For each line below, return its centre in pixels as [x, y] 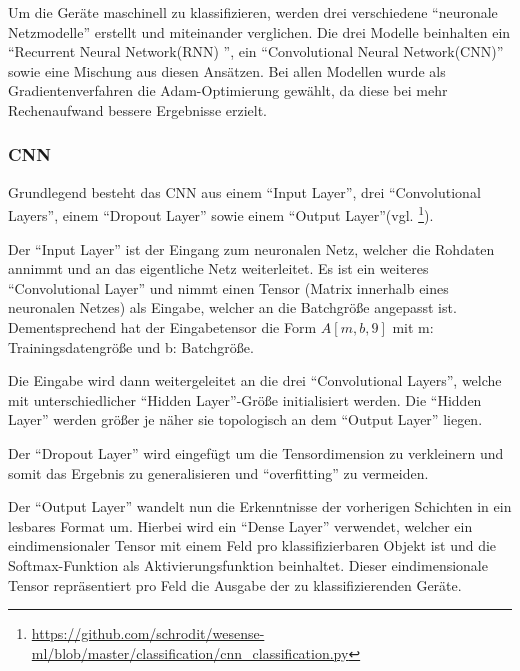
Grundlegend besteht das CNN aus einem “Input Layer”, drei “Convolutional [244, 191]
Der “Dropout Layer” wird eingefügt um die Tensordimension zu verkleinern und [256, 452]
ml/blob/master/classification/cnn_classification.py [190, 652]
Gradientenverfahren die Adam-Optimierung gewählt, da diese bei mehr [228, 90]
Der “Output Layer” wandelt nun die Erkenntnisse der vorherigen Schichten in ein [260, 506]
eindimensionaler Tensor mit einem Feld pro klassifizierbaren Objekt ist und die [252, 545]
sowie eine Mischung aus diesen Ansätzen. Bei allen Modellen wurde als [227, 70]
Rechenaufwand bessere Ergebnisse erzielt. [138, 109]
